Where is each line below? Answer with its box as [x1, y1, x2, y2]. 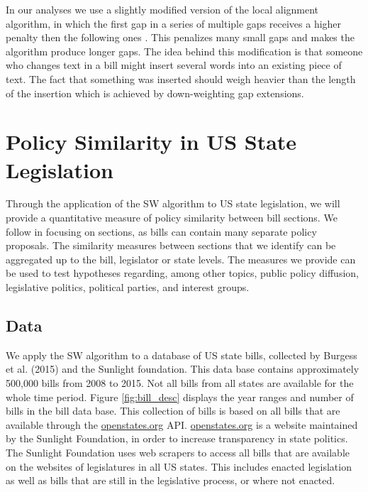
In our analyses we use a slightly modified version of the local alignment [6, 2, 319, 16]
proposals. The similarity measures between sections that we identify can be [6, 238, 336, 253]
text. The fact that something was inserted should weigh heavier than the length [6, 71, 356, 86]
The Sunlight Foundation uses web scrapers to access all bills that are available [6, 444, 350, 459]
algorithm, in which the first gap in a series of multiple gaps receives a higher [6, 16, 342, 31]
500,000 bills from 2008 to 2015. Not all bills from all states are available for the [6, 376, 354, 390]
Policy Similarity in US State [6, 127, 297, 156]
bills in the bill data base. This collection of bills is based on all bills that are [6, 403, 340, 418]
